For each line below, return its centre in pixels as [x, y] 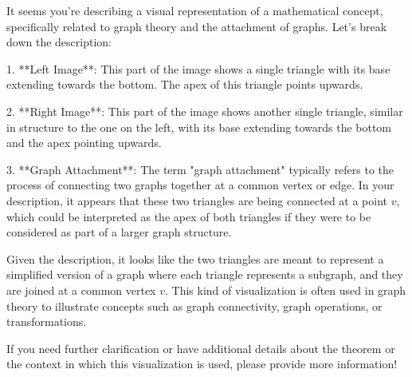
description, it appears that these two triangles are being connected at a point [197, 200]
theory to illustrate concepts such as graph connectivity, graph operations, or [194, 306]
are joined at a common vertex [81, 290]
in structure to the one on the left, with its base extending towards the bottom [199, 127]
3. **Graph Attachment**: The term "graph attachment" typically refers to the [200, 169]
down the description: [59, 42]
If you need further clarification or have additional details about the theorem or [201, 348]
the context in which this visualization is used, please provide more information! [202, 364]
